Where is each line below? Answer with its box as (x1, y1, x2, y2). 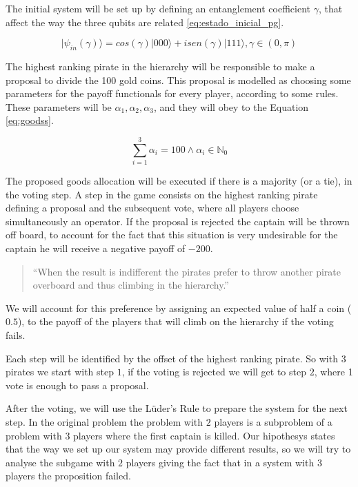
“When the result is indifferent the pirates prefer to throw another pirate (32, 264, 341, 278)
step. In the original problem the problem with (6, 414, 203, 428)
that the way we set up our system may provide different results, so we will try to (6, 442, 351, 456)
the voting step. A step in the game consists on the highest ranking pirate (6, 187, 318, 201)
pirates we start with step (6, 364, 115, 379)
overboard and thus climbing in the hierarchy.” (32, 278, 229, 292)
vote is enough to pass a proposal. (6, 377, 149, 392)
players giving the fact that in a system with (126, 455, 315, 469)
